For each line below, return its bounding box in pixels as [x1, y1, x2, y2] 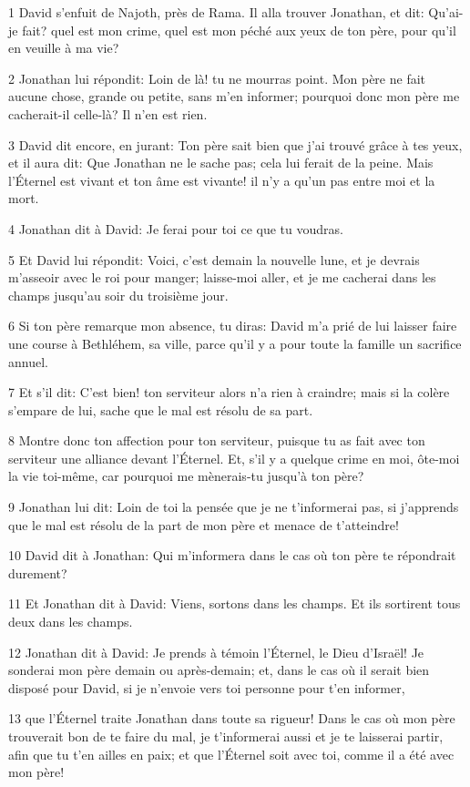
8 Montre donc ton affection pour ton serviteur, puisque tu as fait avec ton [8, 431, 425, 450]
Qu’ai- [428, 3, 464, 21]
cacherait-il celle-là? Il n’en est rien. [8, 104, 208, 123]
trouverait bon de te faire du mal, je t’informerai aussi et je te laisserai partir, [8, 727, 444, 745]
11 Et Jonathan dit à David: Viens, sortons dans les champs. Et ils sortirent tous [8, 594, 461, 613]
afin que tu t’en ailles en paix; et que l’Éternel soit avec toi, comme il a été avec [8, 744, 455, 763]
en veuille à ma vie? [8, 38, 119, 57]
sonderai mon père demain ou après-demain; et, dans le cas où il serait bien [8, 660, 430, 680]
